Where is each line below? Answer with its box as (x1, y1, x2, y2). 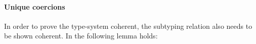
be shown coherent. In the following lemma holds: (4, 30, 158, 41)
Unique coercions (4, 1, 65, 12)
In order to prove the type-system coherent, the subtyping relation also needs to (4, 20, 252, 31)
